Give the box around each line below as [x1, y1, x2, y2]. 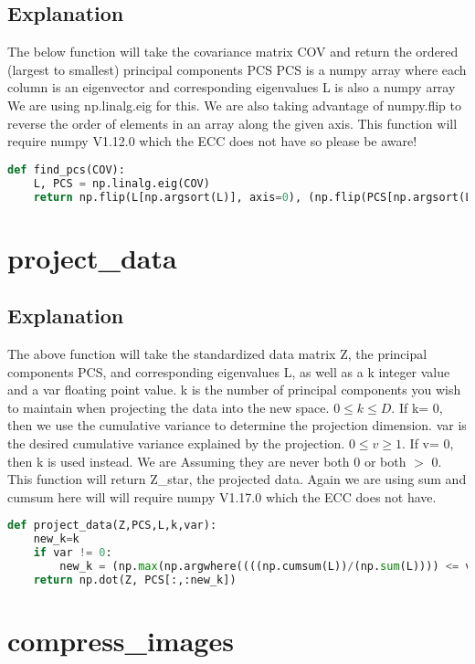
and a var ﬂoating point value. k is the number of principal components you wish [7, 380, 461, 399]
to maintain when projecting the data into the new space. [7, 397, 330, 416]
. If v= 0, [402, 433, 454, 452]
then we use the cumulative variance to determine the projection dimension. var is [7, 416, 467, 435]
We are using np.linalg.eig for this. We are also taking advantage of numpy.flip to [7, 95, 462, 114]
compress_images [7, 621, 234, 659]
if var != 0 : [33, 546, 112, 560]
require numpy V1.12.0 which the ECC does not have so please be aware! [7, 132, 417, 151]
